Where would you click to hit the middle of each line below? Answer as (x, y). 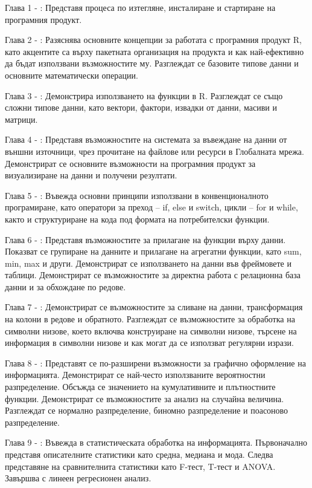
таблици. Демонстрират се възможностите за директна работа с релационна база (153, 275)
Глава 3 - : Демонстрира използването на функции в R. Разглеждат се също (144, 95)
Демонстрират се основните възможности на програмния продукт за (130, 163)
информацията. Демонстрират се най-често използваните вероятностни (135, 375)
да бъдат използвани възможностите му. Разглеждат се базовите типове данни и (152, 63)
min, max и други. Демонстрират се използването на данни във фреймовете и (148, 263)
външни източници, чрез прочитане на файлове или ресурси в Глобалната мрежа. (154, 151)
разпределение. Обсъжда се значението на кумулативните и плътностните (140, 387)
